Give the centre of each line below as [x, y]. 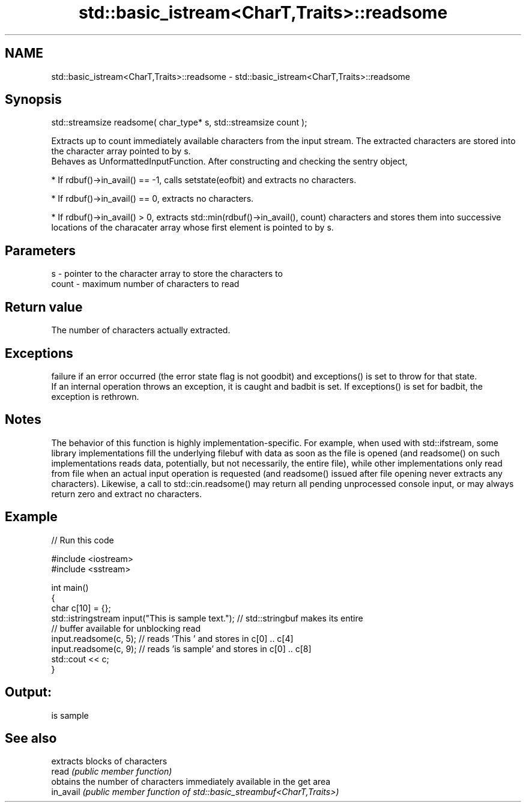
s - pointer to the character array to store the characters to [167, 274]
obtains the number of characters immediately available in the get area [191, 782]
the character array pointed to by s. [121, 151]
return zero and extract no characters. [127, 494]
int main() [70, 587]
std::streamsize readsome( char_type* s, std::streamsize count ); [179, 122]
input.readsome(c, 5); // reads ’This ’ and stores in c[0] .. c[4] [172, 638]
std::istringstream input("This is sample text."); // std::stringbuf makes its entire [207, 618]
